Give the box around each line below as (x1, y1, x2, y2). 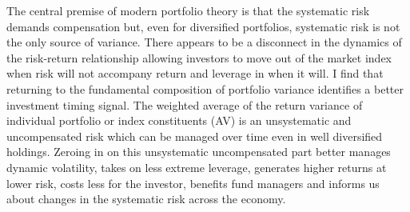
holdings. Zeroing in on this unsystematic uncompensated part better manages (6, 143, 391, 160)
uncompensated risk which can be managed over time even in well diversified (6, 127, 383, 144)
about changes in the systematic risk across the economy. (6, 190, 286, 207)
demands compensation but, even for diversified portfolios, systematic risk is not (6, 18, 400, 34)
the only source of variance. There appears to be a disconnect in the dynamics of (6, 34, 402, 50)
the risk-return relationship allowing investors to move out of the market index (6, 49, 392, 66)
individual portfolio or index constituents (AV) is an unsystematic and (6, 112, 352, 129)
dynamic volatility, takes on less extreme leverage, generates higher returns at (6, 158, 387, 175)
